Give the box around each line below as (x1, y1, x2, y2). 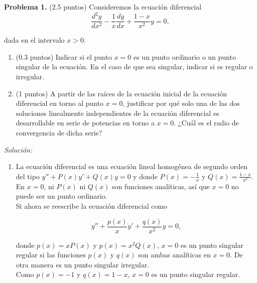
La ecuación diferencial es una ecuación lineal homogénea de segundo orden (16, 161, 248, 172)
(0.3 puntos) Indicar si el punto (16, 51, 112, 62)
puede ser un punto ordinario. (16, 191, 107, 201)
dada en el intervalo (4, 35, 65, 45)
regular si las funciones (16, 249, 86, 260)
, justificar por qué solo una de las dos (122, 98, 240, 108)
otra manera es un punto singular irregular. (16, 259, 150, 269)
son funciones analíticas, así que (112, 181, 210, 191)
